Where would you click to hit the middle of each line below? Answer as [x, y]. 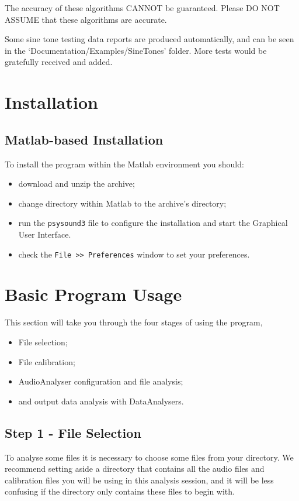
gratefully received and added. [59, 62]
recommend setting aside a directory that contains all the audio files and [135, 469]
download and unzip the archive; [77, 183]
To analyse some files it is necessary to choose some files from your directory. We [149, 457]
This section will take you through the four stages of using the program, [134, 322]
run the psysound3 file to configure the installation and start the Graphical [153, 223]
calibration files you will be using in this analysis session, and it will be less [139, 480]
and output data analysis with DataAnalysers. [101, 401]
